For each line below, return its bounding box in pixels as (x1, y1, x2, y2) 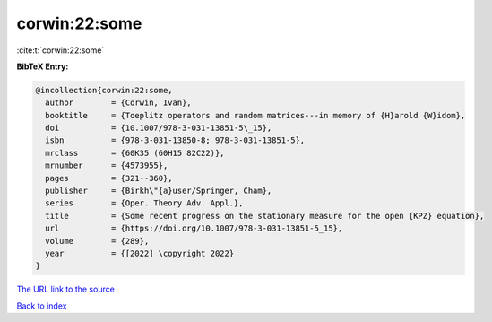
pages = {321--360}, (45, 173, 174, 183)
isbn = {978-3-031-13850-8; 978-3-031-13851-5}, (45, 135, 306, 145)
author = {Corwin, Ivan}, (45, 98, 192, 108)
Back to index (16, 300, 67, 311)
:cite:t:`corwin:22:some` (16, 45, 105, 56)
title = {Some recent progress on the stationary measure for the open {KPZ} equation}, (45, 211, 485, 221)
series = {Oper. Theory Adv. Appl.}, (45, 198, 244, 208)
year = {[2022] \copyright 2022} (45, 248, 235, 258)
